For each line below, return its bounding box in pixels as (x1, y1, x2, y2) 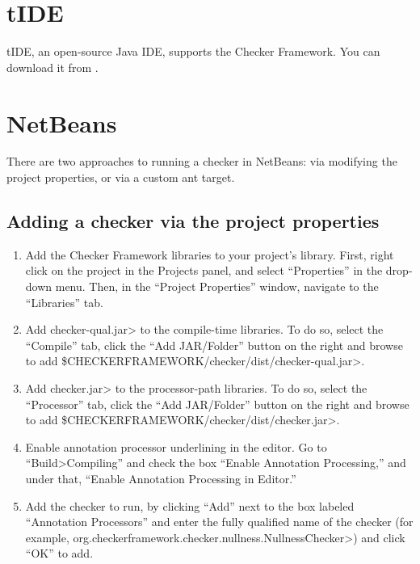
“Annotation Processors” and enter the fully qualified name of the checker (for (25, 513, 414, 530)
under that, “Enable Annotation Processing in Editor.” (25, 469, 296, 486)
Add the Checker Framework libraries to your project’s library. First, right (25, 246, 394, 263)
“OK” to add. (25, 545, 94, 562)
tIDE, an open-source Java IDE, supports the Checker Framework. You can (6, 43, 380, 60)
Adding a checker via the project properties (6, 208, 380, 234)
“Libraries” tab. (25, 293, 103, 310)
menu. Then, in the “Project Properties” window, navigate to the (55, 278, 379, 295)
